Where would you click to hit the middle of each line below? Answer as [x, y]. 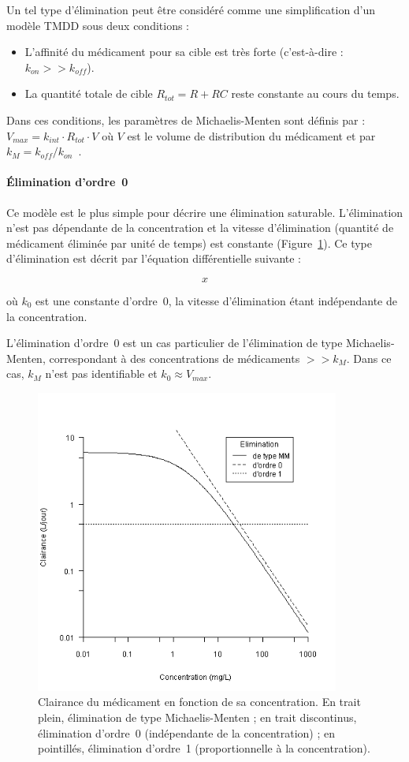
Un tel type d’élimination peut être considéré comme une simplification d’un [191, 9]
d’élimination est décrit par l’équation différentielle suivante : [154, 258]
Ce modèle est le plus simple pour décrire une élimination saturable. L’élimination [205, 212]
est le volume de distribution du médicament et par [251, 135]
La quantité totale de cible [89, 93]
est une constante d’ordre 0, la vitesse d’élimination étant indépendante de [216, 300]
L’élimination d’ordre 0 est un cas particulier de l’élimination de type [175, 343]
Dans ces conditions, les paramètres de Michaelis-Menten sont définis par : [186, 120]
